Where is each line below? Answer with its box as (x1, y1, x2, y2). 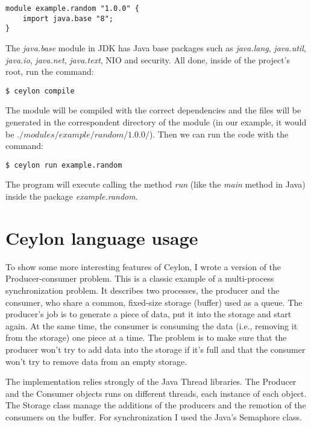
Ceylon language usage (5, 225, 198, 250)
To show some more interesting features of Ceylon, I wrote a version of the (5, 260, 281, 273)
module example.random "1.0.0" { (5, 4, 139, 13)
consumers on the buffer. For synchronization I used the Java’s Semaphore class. (5, 410, 302, 423)
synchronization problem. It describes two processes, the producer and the (5, 283, 280, 296)
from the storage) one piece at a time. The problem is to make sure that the (5, 331, 287, 344)
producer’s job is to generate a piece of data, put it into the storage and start (5, 308, 292, 320)
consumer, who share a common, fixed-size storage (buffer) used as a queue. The (5, 296, 303, 308)
